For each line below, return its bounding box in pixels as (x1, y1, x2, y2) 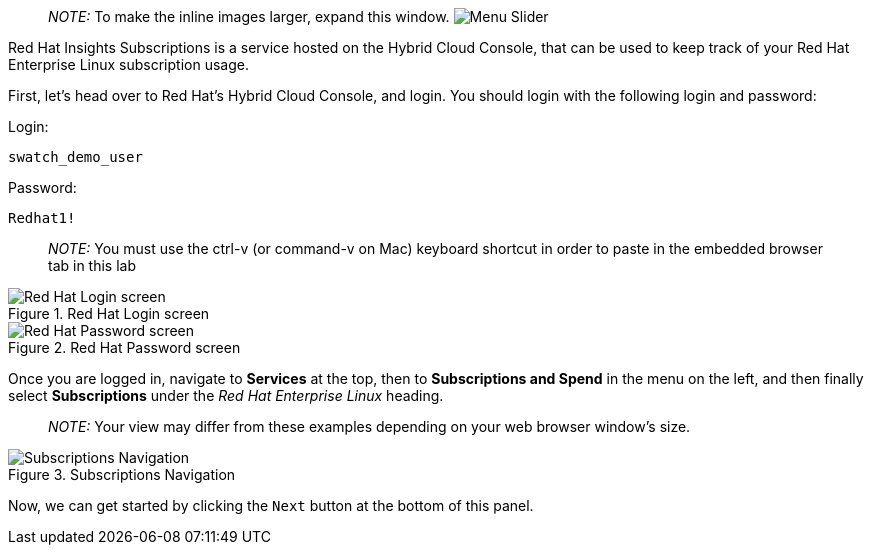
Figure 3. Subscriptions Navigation (8, 466, 236, 483)
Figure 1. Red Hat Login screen (8, 305, 210, 322)
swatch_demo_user (8, 149, 143, 165)
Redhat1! (8, 210, 76, 226)
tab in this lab (48, 257, 137, 274)
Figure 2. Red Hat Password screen (8, 339, 241, 356)
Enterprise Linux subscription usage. (8, 56, 249, 73)
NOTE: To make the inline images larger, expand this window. (48, 8, 450, 25)
